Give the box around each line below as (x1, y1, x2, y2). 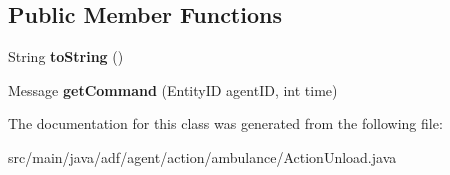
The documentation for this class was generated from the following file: (8, 113, 443, 134)
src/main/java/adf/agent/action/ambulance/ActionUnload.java (8, 146, 397, 167)
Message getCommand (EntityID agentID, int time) (8, 79, 338, 100)
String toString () (8, 46, 124, 67)
